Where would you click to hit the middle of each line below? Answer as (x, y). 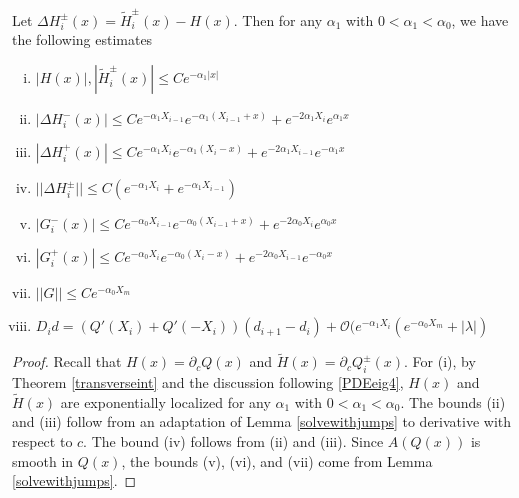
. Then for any (278, 19)
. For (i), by (440, 361)
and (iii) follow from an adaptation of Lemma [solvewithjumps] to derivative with (262, 421)
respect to (42, 441)
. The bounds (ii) (453, 401)
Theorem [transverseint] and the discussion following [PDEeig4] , (208, 382)
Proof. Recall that (67, 361)
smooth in (43, 460)
